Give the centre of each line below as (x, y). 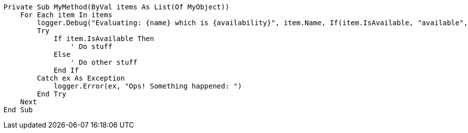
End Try (52, 94)
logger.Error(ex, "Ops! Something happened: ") (148, 86)
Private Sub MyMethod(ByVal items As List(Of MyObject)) (117, 7)
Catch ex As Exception (81, 78)
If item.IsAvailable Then (104, 39)
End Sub (18, 110)
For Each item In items (66, 15)
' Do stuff (91, 46)
